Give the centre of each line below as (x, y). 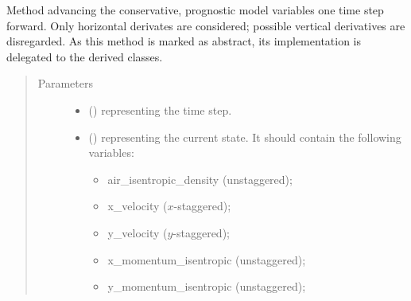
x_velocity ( (138, 206)
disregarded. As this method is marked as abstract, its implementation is (184, 41)
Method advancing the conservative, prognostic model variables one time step (195, 10)
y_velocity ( (138, 232)
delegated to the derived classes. (85, 56)
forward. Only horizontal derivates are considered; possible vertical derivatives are (206, 25)
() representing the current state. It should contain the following (245, 137)
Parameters (65, 83)
